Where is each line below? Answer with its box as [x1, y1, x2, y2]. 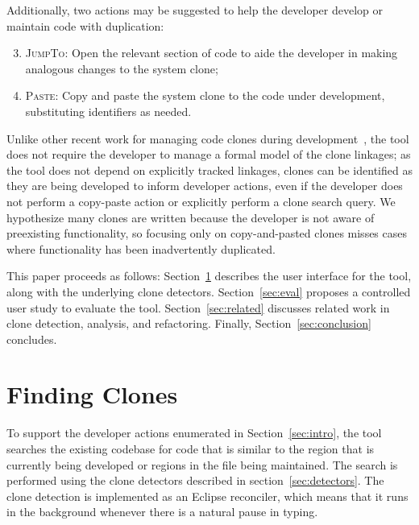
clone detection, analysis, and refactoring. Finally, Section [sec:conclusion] [6, 315, 371, 332]
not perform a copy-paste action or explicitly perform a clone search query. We [6, 192, 396, 209]
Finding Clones [6, 378, 178, 411]
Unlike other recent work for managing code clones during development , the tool [6, 130, 409, 147]
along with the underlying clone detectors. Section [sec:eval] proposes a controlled [6, 283, 411, 300]
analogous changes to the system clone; [25, 60, 218, 76]
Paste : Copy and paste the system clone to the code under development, [25, 87, 385, 104]
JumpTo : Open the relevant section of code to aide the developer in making [25, 44, 398, 61]
